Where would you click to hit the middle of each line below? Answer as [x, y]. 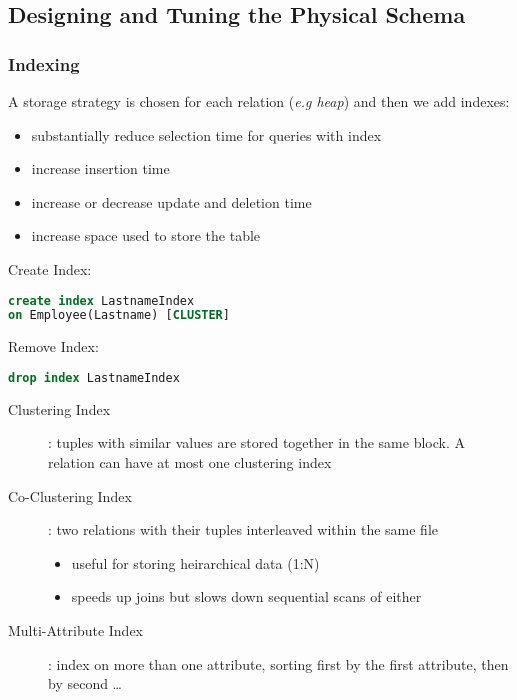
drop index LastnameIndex [94, 377]
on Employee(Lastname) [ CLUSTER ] [119, 315]
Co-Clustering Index [70, 495]
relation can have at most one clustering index [190, 461]
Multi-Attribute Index [76, 629]
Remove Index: [53, 346]
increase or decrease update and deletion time [171, 201]
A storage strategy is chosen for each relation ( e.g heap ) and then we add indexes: [259, 101]
